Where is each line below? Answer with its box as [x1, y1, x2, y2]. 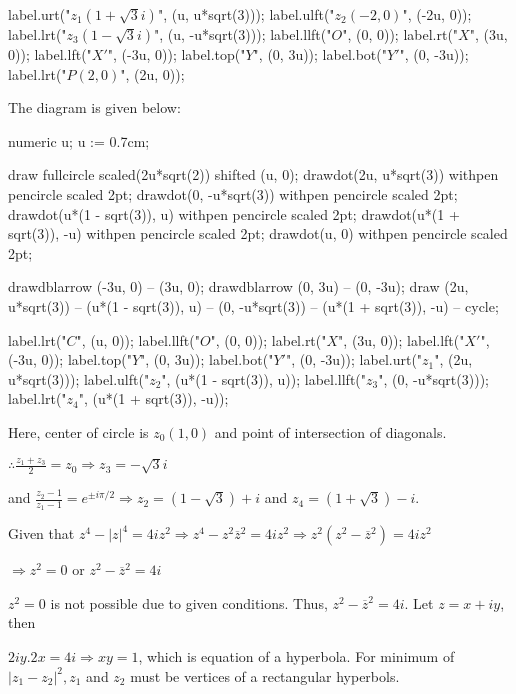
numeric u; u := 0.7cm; [8, 130, 150, 151]
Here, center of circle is [8, 421, 149, 442]
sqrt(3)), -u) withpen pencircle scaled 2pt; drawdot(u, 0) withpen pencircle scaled [8, 223, 508, 244]
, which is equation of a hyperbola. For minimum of [138, 646, 455, 667]
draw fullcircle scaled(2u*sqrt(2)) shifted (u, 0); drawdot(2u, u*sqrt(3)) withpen [8, 164, 499, 185]
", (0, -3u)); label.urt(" [285, 349, 423, 370]
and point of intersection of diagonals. [214, 421, 447, 442]
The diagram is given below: [8, 97, 181, 118]
